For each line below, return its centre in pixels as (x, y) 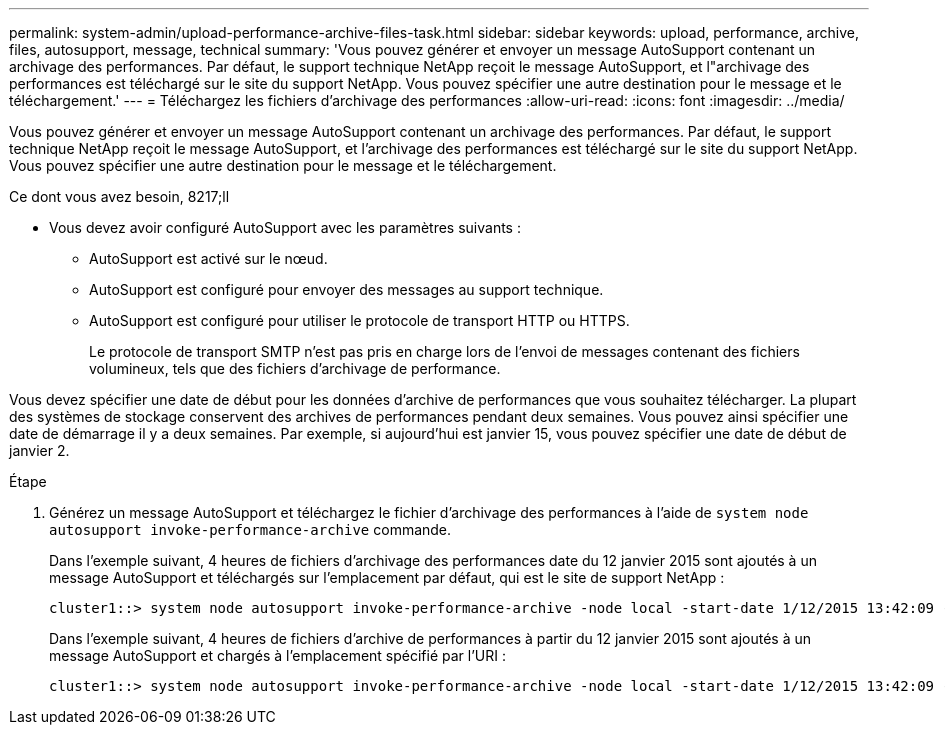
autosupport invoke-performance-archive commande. (250, 529)
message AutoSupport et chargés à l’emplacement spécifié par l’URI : (278, 655)
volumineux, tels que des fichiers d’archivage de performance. (295, 368)
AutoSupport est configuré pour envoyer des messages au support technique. (346, 289)
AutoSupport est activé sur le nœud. (208, 258)
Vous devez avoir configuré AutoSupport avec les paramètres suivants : (285, 227)
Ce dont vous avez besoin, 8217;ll (119, 196)
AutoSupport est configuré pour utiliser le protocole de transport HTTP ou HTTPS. (359, 320)
